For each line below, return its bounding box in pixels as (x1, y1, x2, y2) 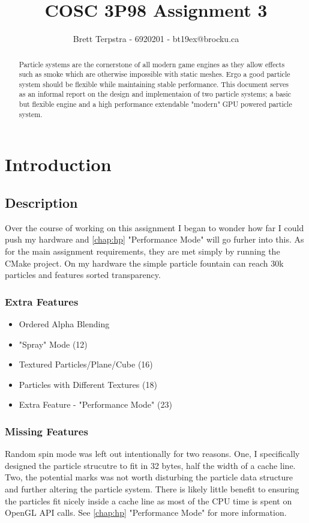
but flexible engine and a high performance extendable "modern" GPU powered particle (19, 99, 292, 109)
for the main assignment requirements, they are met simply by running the (5, 245, 280, 258)
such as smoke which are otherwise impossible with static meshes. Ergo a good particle (19, 69, 290, 79)
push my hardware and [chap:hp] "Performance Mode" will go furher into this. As (5, 233, 304, 246)
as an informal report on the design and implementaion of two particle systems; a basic (19, 89, 292, 99)
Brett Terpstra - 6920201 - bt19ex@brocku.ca (73, 32, 239, 45)
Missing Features (5, 423, 88, 438)
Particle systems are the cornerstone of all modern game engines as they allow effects (19, 59, 285, 69)
